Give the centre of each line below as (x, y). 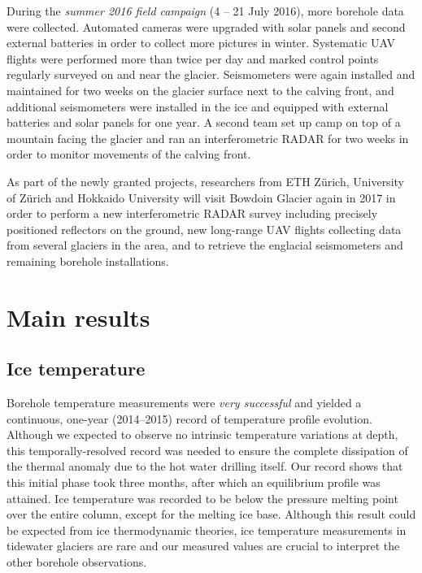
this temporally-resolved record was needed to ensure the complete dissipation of (207, 450)
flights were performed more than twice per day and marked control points (193, 58)
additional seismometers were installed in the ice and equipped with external (198, 106)
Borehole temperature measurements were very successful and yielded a (184, 403)
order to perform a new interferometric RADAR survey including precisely (192, 213)
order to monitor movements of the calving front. (129, 154)
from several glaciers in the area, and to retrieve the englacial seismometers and (205, 245)
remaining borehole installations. (88, 260)
